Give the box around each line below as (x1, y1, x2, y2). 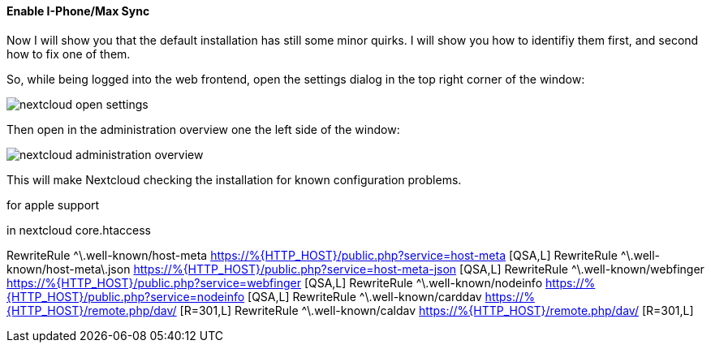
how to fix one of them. (6, 46, 131, 61)
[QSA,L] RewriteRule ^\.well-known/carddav (248, 289, 482, 304)
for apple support (6, 197, 100, 212)
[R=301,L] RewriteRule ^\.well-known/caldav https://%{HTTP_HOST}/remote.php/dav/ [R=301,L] (179, 303, 694, 317)
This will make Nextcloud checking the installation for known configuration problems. (6, 172, 462, 187)
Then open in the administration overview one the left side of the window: (6, 122, 400, 136)
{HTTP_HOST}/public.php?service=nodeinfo (6, 289, 245, 304)
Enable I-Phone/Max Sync (6, 4, 150, 18)
